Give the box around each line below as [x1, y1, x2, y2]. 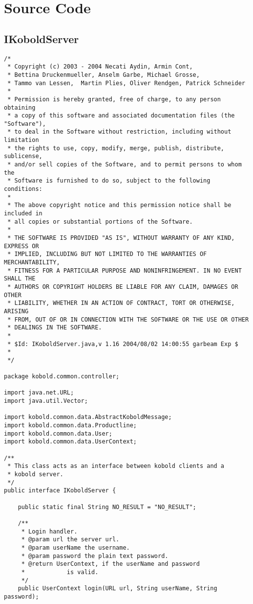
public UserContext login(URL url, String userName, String [18, 585, 217, 592]
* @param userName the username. [21, 544, 130, 551]
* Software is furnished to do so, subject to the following [7, 177, 211, 185]
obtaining [4, 104, 36, 111]
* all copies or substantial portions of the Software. [7, 218, 193, 225]
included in [4, 210, 42, 217]
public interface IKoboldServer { [4, 487, 116, 494]
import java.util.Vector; [4, 397, 88, 405]
